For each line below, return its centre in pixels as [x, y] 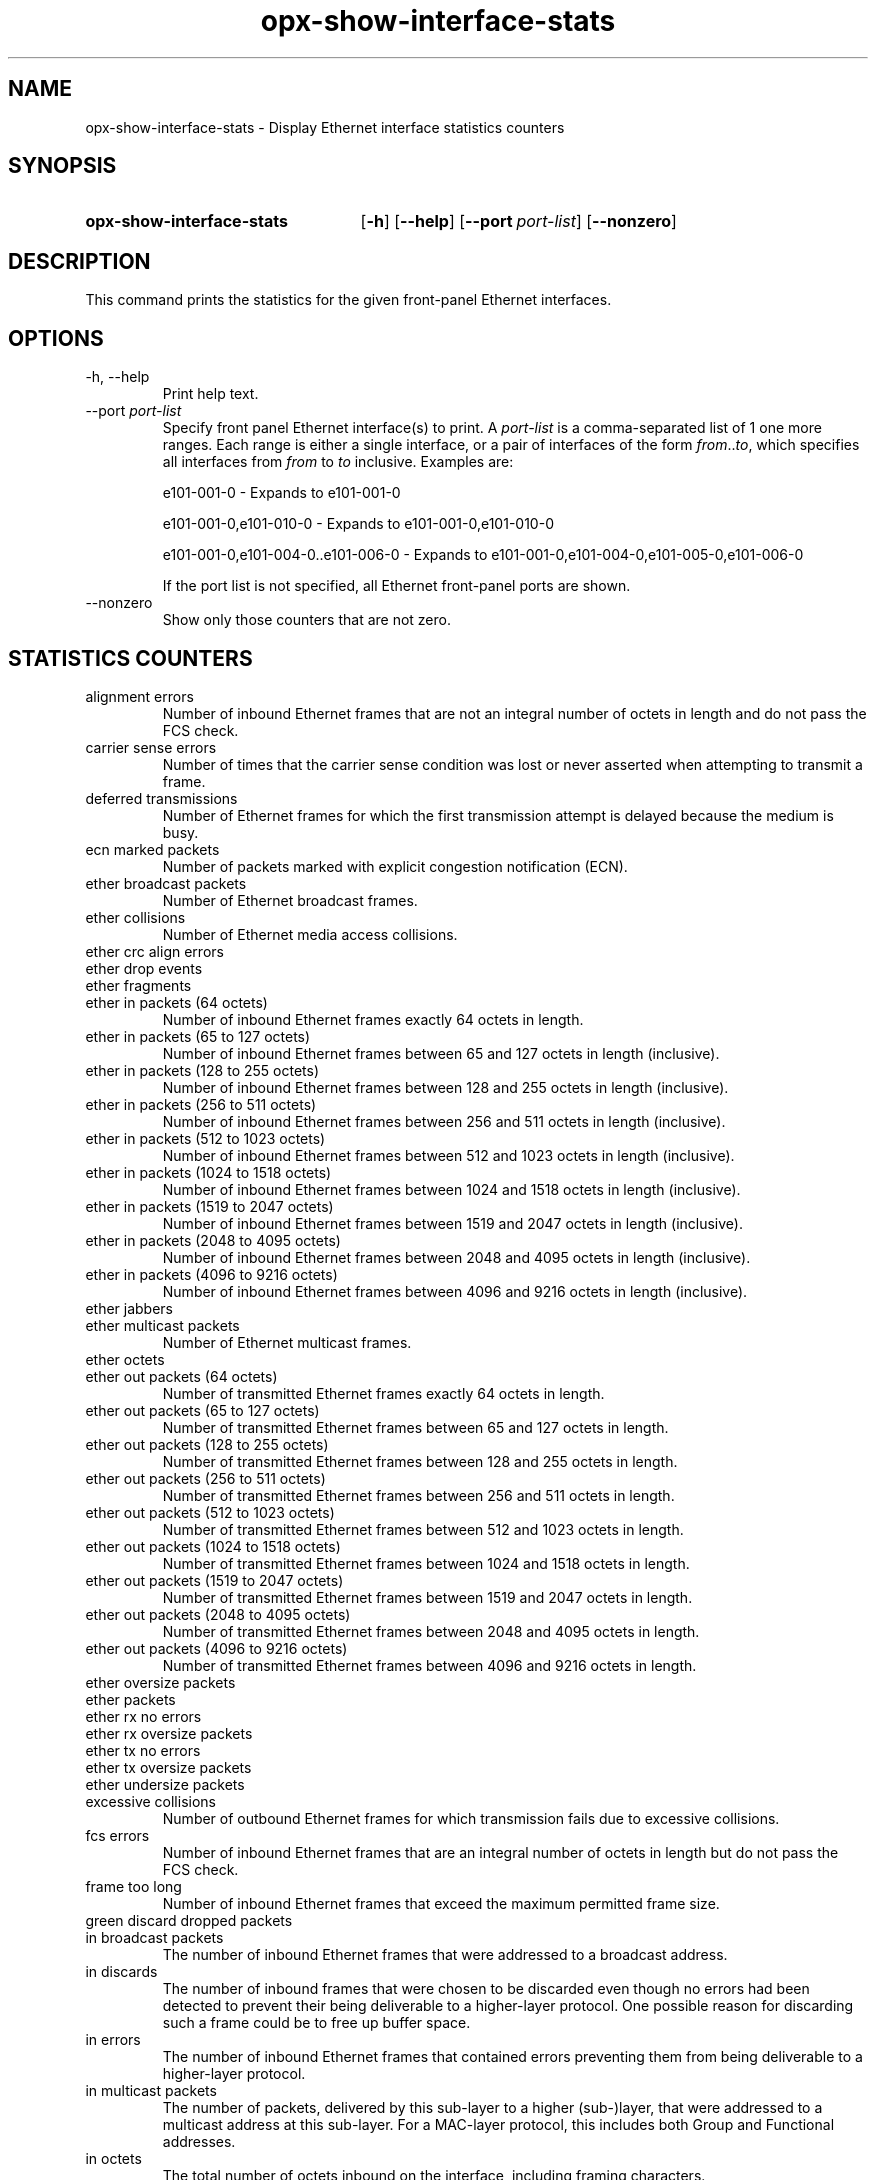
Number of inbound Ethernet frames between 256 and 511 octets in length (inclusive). [444, 1121]
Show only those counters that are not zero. [306, 620]
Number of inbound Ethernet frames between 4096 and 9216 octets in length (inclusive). [455, 1291]
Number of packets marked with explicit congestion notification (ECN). [395, 866]
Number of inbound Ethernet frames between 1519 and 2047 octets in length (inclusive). [452, 1223]
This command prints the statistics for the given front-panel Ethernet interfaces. [348, 300]
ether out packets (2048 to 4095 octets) [218, 1614]
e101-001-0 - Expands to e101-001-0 [281, 493]
